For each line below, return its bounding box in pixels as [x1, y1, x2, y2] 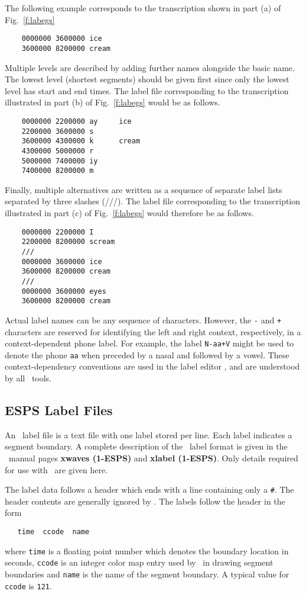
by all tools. [5, 372, 52, 384]
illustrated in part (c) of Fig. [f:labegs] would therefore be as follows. [5, 207, 254, 219]
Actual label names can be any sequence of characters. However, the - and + [5, 313, 282, 326]
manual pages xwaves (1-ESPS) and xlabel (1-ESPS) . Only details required [8, 451, 298, 464]
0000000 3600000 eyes [21, 287, 106, 296]
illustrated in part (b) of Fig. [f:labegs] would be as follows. [5, 96, 220, 108]
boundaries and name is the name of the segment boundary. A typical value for [5, 567, 289, 580]
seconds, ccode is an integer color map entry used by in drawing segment [5, 556, 274, 569]
